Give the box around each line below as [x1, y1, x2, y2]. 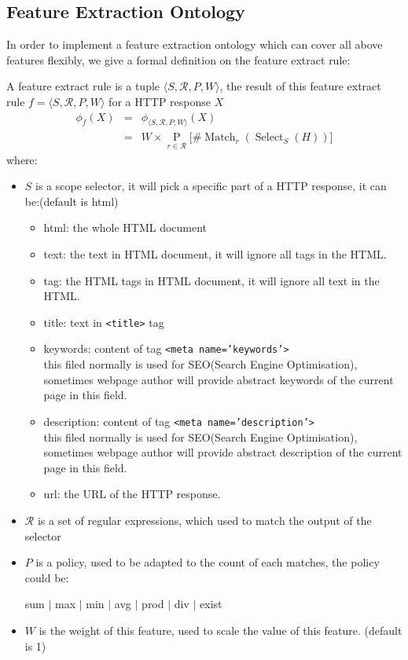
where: [6, 151, 38, 167]
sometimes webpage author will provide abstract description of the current [43, 444, 402, 460]
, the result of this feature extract [219, 78, 381, 94]
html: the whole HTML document [43, 219, 208, 236]
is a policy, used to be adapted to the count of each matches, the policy [35, 554, 380, 570]
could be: [24, 569, 69, 585]
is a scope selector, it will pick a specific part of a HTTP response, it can [35, 178, 387, 194]
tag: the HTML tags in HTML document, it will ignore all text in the [43, 272, 380, 288]
